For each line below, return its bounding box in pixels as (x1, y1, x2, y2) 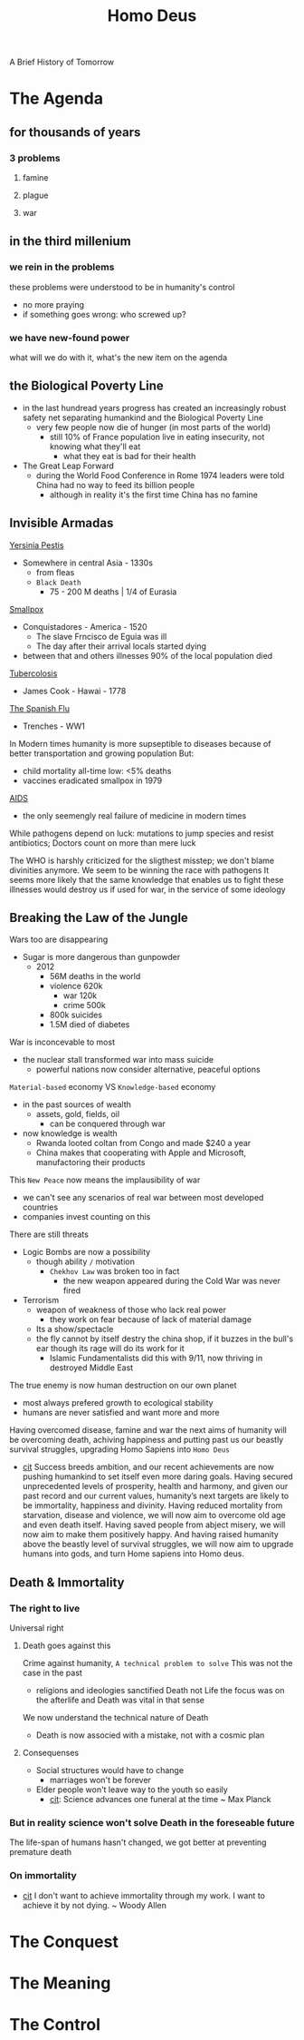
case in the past (22, 1667, 83, 1679)
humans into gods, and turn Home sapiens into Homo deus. (22, 1548, 245, 1559)
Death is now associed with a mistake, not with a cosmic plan (35, 1730, 265, 1741)
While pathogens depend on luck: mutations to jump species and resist (9, 828, 274, 839)
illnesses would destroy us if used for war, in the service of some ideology (9, 884, 287, 895)
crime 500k (62, 1000, 106, 1011)
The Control (9, 2015, 101, 2035)
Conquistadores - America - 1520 (22, 621, 147, 632)
